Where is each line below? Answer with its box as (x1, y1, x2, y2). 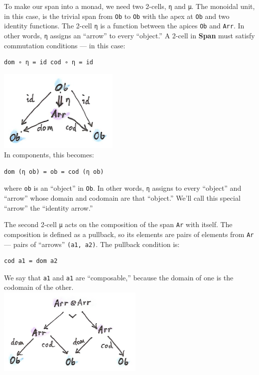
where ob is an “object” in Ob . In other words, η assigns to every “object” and (4, 183, 242, 193)
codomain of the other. (4, 282, 74, 292)
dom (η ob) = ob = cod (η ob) (4, 168, 104, 175)
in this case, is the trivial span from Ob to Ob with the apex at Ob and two (4, 10, 230, 21)
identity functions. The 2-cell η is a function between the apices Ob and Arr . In (4, 20, 245, 31)
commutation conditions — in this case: (4, 40, 126, 50)
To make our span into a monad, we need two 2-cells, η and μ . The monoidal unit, (4, 1, 255, 11)
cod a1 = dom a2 (4, 257, 58, 265)
